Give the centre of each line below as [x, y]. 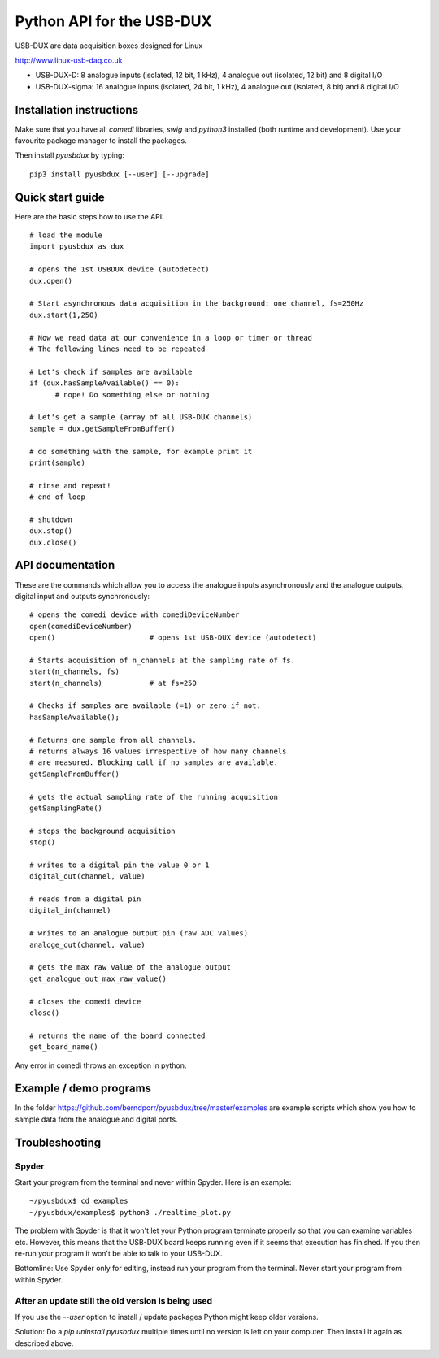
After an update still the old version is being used [114, 1300]
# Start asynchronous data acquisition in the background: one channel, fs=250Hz [197, 304]
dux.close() [53, 542]
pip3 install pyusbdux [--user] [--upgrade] [120, 174]
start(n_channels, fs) [75, 672]
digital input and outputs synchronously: [83, 596]
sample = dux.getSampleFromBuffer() [102, 428]
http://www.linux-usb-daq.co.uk [69, 60]
